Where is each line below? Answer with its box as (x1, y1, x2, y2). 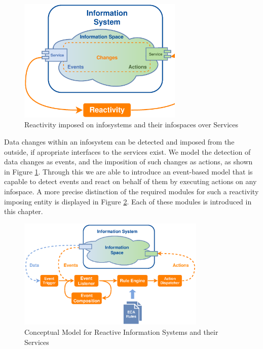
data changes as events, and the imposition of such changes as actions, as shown (4, 156, 253, 167)
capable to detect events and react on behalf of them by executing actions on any (4, 176, 257, 187)
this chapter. (4, 206, 43, 217)
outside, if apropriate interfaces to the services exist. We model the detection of (4, 146, 251, 157)
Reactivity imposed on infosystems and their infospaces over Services (24, 119, 239, 130)
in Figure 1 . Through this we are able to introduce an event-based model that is (4, 166, 253, 177)
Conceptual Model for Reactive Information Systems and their (24, 327, 218, 337)
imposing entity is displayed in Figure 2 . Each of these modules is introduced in (4, 196, 252, 206)
